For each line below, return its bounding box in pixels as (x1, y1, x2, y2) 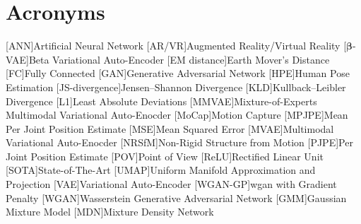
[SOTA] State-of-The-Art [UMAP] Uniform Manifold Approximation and (6, 163, 316, 177)
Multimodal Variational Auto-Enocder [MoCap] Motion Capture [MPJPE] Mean (6, 107, 348, 122)
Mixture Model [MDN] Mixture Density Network (6, 204, 214, 219)
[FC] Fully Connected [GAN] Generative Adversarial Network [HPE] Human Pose (6, 66, 350, 81)
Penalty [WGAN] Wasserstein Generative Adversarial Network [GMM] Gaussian (6, 190, 347, 205)
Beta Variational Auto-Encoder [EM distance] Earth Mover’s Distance (28, 52, 330, 66)
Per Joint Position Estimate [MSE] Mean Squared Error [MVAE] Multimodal (6, 121, 334, 136)
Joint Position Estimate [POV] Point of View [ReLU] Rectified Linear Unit (6, 148, 324, 163)
